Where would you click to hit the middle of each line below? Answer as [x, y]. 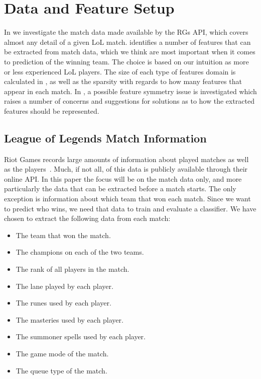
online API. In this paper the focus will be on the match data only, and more [123, 178]
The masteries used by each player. [70, 319]
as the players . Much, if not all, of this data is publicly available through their [126, 169]
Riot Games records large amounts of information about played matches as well [126, 159]
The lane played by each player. [64, 286]
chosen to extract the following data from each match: [87, 218]
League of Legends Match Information [105, 138]
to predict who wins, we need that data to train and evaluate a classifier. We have [130, 208]
